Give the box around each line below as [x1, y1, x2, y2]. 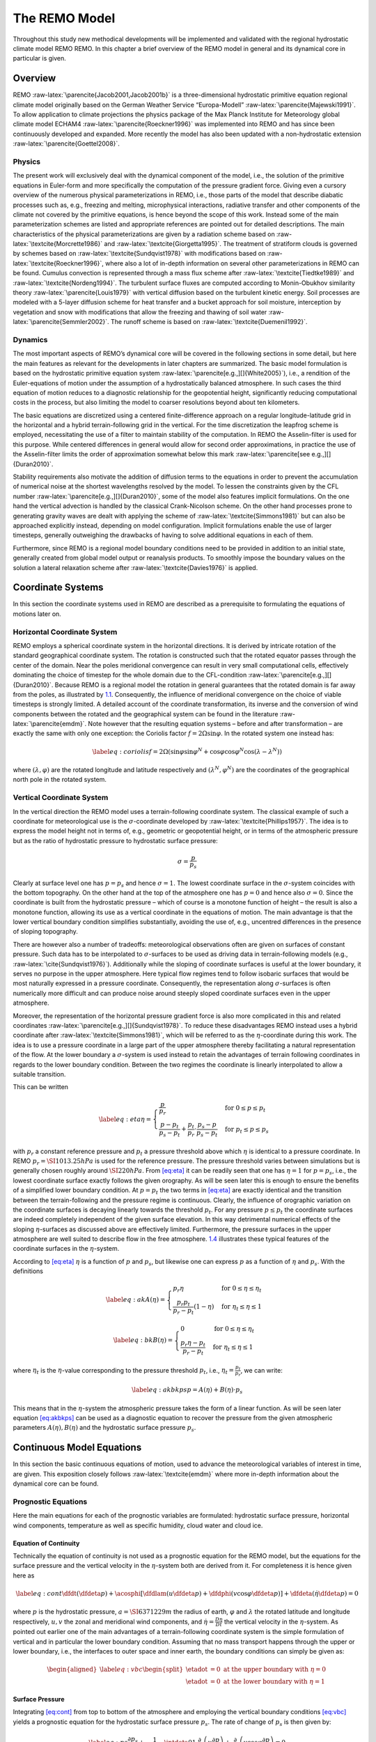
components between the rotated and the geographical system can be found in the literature [13, 709, 279, 718]
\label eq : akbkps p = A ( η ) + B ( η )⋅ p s [131, 1386, 243, 1395]
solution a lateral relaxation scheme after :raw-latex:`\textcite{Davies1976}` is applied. [13, 563, 258, 571]
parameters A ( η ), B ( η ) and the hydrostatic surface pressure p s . [13, 1424, 196, 1433]
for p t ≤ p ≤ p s [225, 1125, 269, 1135]
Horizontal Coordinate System [13, 627, 118, 637]
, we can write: [240, 1366, 283, 1374]
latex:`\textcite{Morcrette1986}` [13, 240, 103, 248]
